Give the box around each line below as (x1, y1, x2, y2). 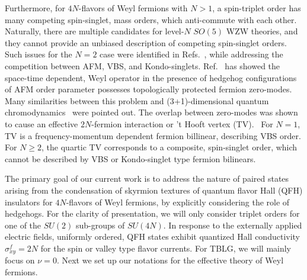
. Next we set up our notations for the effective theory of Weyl (56, 254, 284, 266)
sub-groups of (76, 218, 125, 231)
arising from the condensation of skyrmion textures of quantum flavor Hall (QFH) (5, 184, 303, 196)
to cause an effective (5, 117, 78, 130)
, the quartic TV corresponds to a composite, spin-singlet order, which (41, 141, 298, 153)
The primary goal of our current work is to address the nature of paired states (5, 172, 289, 185)
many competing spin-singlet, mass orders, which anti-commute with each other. (5, 13, 297, 25)
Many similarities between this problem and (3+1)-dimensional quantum (5, 94, 269, 107)
